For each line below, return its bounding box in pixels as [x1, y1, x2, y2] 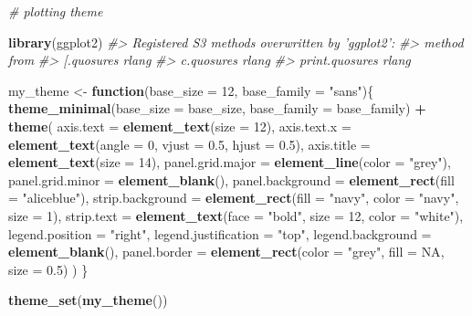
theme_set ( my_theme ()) [8, 290, 168, 310]
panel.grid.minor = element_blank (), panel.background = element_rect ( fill [8, 170, 455, 189]
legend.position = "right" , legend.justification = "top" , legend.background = [8, 224, 432, 243]
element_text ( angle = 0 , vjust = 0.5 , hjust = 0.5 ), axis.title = [8, 134, 371, 153]
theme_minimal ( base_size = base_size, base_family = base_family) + [8, 99, 426, 118]
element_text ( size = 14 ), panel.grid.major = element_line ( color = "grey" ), [8, 153, 451, 172]
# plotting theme [8, 2, 103, 20]
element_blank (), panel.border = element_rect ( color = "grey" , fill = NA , [8, 242, 445, 261]
